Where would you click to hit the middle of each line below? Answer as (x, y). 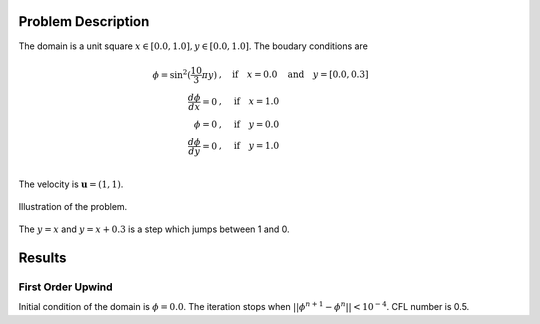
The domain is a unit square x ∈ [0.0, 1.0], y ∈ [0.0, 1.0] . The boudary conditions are (193, 46)
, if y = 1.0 (249, 146)
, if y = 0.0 (249, 124)
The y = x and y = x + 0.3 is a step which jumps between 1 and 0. (154, 229)
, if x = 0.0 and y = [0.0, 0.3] (293, 74)
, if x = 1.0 (249, 101)
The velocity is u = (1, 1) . (71, 184)
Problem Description (84, 21)
